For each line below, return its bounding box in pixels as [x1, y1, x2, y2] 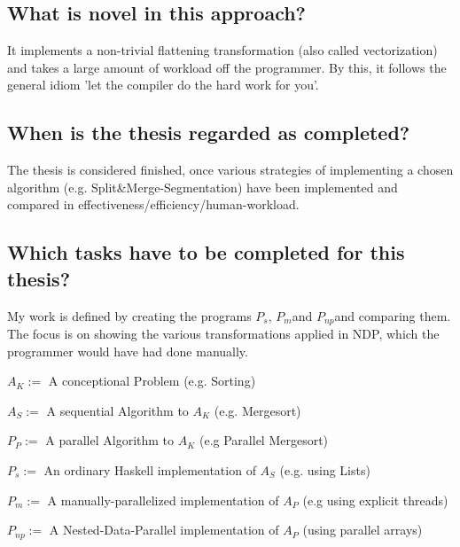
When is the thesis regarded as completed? [7, 119, 410, 146]
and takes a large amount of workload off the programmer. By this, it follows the [7, 58, 447, 76]
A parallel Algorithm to [45, 431, 175, 449]
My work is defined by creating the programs [7, 306, 252, 324]
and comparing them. [334, 306, 451, 324]
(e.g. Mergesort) [214, 401, 301, 419]
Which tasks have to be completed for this [7, 238, 405, 266]
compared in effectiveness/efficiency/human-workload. [7, 195, 300, 214]
